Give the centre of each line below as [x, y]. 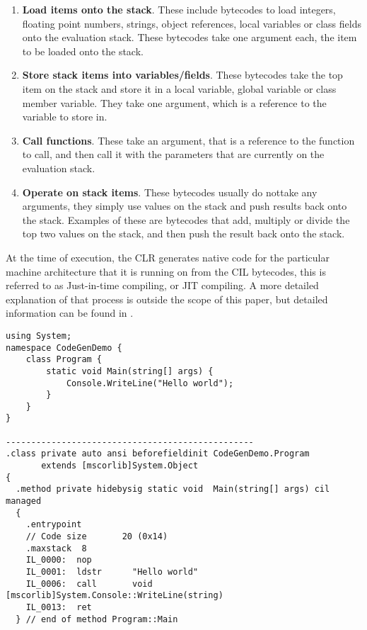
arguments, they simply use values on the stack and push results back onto [185, 206]
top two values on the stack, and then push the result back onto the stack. [183, 234]
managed [24, 501]
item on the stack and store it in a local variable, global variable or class [179, 88]
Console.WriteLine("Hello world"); [150, 383]
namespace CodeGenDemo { [64, 348]
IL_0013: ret [59, 607]
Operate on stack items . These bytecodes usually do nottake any [170, 192]
